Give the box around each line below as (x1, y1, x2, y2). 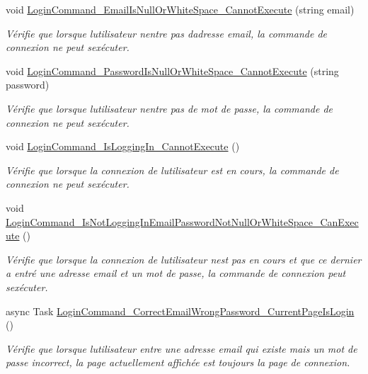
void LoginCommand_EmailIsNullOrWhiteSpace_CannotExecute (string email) (6, 2, 355, 16)
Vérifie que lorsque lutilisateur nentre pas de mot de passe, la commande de (6, 101, 333, 115)
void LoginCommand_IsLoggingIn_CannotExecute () (6, 139, 240, 154)
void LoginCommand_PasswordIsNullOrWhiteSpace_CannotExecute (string (6, 63, 339, 78)
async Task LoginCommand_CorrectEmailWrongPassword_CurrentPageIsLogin (6, 303, 355, 318)
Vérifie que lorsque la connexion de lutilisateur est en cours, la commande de (6, 162, 339, 177)
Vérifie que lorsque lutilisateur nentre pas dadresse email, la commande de (6, 25, 327, 40)
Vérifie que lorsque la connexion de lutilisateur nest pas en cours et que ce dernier (6, 251, 362, 266)
